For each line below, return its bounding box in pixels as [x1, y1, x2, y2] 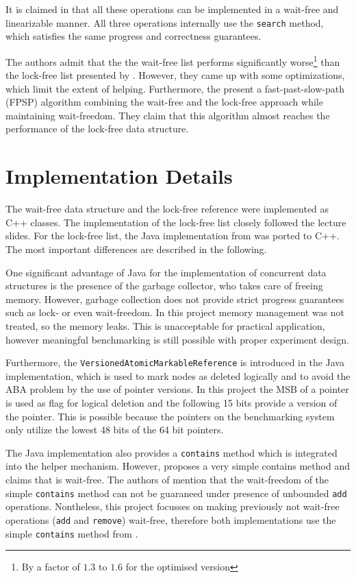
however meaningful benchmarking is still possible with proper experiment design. [5, 332, 349, 346]
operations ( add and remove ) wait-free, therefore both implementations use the [5, 512, 336, 527]
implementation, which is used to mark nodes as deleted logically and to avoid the [5, 368, 351, 383]
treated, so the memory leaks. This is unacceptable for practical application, [5, 318, 325, 333]
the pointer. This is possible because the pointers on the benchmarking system [5, 409, 335, 423]
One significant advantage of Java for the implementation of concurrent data [5, 265, 327, 279]
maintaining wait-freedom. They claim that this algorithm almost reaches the [5, 108, 330, 122]
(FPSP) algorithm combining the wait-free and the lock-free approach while [5, 95, 323, 109]
